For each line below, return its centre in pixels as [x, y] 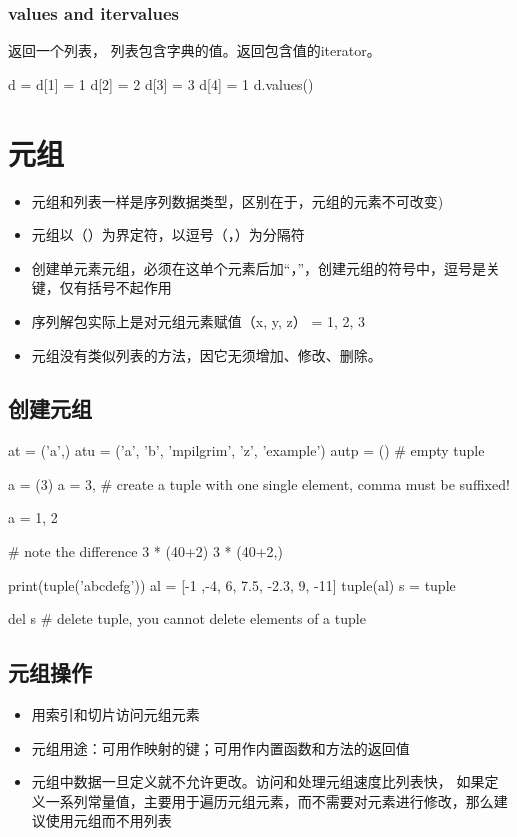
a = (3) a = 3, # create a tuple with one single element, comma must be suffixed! [259, 483]
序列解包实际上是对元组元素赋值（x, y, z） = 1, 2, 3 [198, 320]
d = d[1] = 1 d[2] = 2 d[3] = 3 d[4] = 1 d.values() [161, 83]
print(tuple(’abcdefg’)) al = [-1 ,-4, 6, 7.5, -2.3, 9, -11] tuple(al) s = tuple [232, 584]
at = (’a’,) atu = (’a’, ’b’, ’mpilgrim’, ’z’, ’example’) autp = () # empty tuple [246, 450]
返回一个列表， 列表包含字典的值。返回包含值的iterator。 [194, 50]
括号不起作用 [129, 287]
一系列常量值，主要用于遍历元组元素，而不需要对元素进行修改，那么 [269, 800]
